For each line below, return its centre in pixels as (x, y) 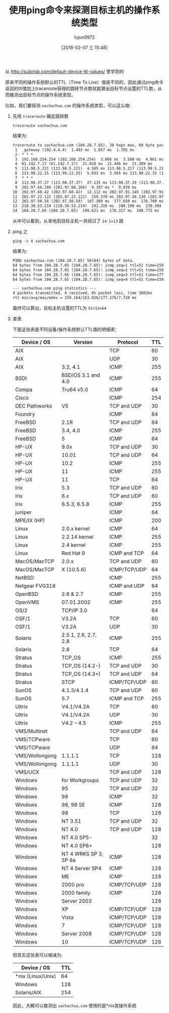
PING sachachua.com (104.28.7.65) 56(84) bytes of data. (73, 261)
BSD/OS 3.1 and (81, 375)
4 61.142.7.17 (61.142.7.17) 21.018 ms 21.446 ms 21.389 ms (83, 164)
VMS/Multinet (31, 731)
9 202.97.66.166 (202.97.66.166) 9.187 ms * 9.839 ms (76, 187)
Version (83, 342)
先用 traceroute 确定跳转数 (40, 116)
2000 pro (73, 885)
